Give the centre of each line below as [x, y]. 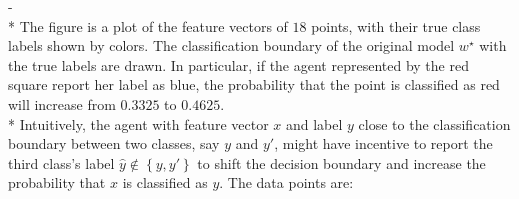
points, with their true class [396, 25]
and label [314, 123]
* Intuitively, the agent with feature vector [138, 123]
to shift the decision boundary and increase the [341, 162]
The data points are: [290, 182]
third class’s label [61, 162]
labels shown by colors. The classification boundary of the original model [231, 45]
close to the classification [434, 123]
